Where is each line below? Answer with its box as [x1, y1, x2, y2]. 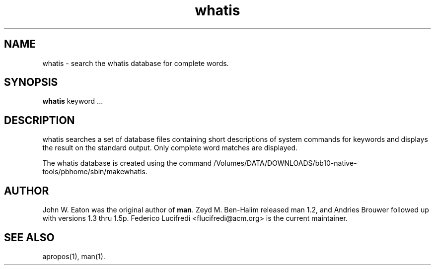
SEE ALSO [4, 231, 55, 244]
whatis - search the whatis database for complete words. [42, 59, 229, 67]
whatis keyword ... [42, 97, 103, 106]
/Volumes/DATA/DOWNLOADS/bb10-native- [214, 159, 357, 168]
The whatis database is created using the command [42, 159, 212, 168]
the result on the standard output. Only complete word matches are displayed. [42, 143, 298, 152]
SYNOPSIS [4, 76, 58, 89]
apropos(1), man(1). [42, 252, 105, 261]
